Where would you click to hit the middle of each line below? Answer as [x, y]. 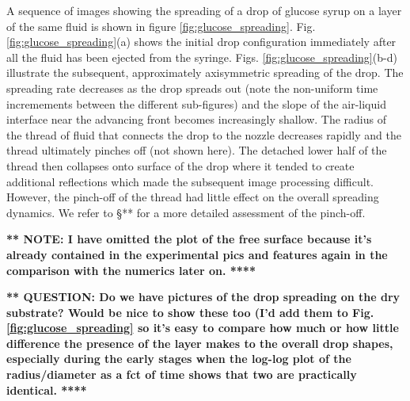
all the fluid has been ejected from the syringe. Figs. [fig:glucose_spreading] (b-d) [202, 57]
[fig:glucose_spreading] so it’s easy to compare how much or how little [203, 328]
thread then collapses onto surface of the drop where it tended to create [180, 165]
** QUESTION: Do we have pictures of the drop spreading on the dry [203, 297]
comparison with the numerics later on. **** [131, 270]
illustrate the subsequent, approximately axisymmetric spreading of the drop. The [205, 73]
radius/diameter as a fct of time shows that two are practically [182, 374]
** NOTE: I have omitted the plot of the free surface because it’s [189, 239]
